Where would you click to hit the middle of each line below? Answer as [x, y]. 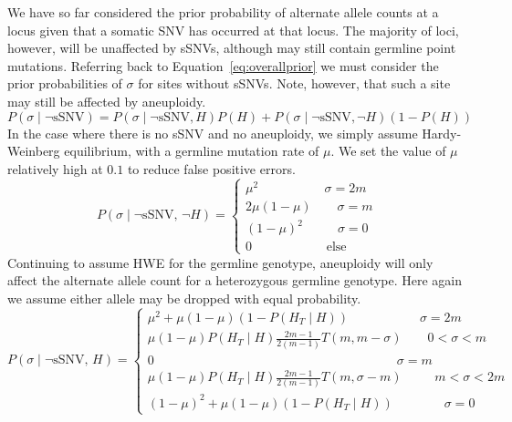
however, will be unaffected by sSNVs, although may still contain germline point [232, 48]
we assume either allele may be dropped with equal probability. [184, 298]
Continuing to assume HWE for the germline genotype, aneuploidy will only [220, 262]
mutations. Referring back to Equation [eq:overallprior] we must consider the [223, 65]
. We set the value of [388, 151]
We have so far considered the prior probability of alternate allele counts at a [223, 12]
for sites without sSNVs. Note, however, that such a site [294, 83]
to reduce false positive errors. [211, 168]
